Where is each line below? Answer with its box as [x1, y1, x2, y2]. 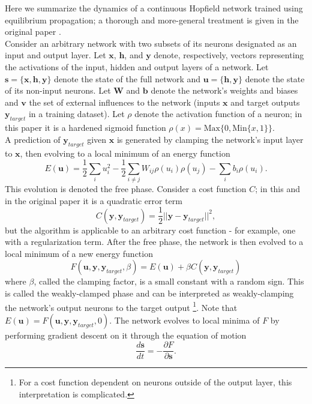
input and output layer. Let [5, 49, 106, 61]
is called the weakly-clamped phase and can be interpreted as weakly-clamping [5, 286, 294, 299]
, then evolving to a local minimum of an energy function [20, 146, 230, 159]
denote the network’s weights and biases [151, 84, 298, 97]
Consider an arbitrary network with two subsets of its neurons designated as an [5, 37, 297, 49]
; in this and [255, 182, 301, 194]
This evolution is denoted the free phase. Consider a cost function [5, 182, 247, 194]
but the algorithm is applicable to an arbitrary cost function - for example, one [5, 223, 296, 236]
